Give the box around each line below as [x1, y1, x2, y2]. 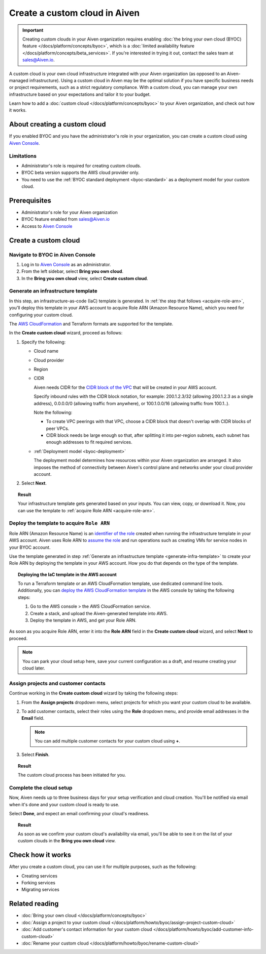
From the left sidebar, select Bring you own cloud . [21, 268, 124, 274]
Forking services [21, 880, 56, 886]
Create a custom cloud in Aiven [9, 7, 140, 18]
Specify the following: [21, 339, 66, 345]
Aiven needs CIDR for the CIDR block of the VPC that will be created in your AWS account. [33, 384, 217, 390]
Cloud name [33, 348, 59, 354]
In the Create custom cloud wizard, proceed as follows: [9, 330, 123, 336]
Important [22, 27, 44, 33]
